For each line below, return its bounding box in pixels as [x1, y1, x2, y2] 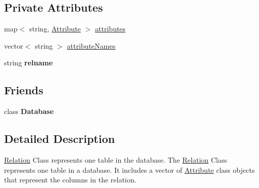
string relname [4, 57, 53, 68]
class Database [4, 106, 54, 117]
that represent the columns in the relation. [4, 174, 137, 185]
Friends [4, 82, 44, 98]
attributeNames [67, 40, 116, 51]
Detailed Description [4, 131, 115, 146]
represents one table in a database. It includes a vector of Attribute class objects [4, 164, 255, 175]
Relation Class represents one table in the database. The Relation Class [4, 154, 228, 165]
